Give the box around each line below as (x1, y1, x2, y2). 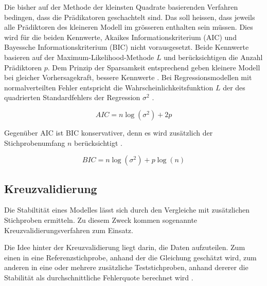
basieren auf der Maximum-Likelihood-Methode (4, 51, 154, 62)
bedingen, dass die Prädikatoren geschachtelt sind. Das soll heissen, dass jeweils (4, 11, 255, 22)
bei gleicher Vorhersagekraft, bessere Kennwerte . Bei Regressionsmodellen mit (4, 72, 252, 83)
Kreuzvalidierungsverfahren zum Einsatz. (4, 224, 133, 235)
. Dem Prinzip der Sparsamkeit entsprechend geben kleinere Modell (47, 62, 260, 72)
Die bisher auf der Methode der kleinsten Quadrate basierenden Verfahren (4, 2, 238, 12)
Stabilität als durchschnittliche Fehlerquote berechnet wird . (4, 272, 193, 282)
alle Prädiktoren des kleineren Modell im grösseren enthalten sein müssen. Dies (4, 22, 253, 32)
